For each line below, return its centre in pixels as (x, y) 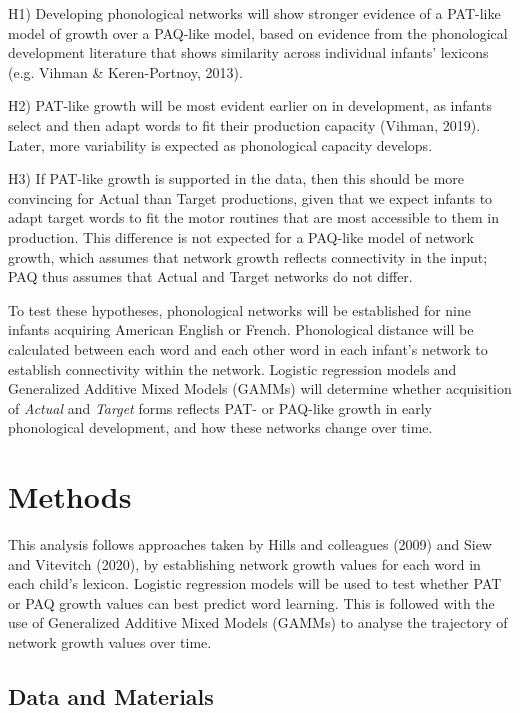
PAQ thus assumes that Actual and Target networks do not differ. (210, 276)
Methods (70, 496)
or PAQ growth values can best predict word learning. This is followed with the (251, 602)
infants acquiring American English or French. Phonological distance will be (241, 329)
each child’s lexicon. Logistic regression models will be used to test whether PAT (255, 583)
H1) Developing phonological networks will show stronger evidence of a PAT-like (254, 13)
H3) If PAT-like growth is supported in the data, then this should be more (236, 178)
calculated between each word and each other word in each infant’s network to (248, 348)
